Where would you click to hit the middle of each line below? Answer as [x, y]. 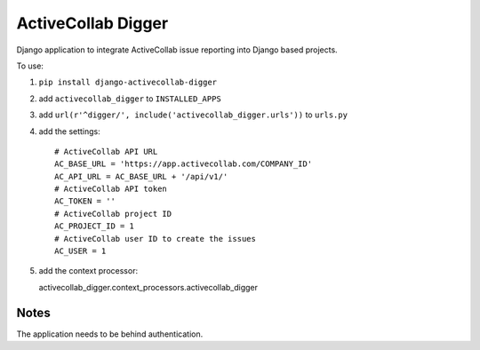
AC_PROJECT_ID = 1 [95, 226]
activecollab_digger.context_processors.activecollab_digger [148, 287]
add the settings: [70, 131]
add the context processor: [88, 271]
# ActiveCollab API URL [106, 151]
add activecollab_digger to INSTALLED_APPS [130, 99]
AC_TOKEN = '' [85, 201]
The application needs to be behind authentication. [110, 334]
